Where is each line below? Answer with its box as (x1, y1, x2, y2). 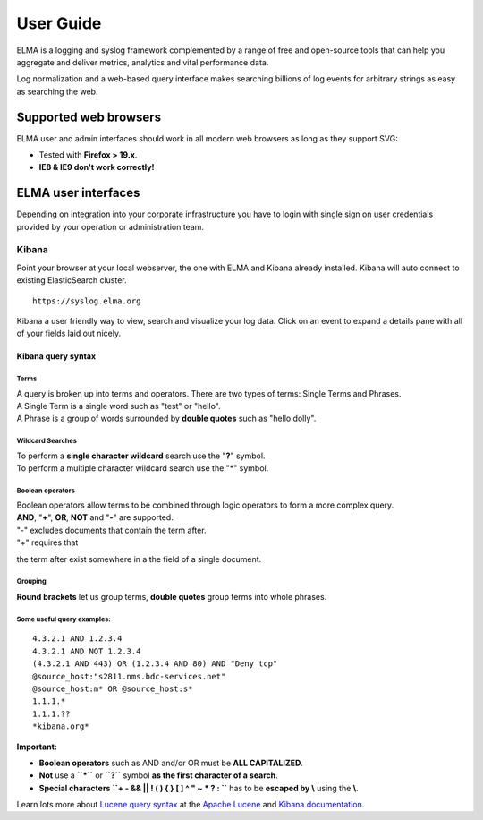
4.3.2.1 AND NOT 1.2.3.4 (32, 645, 141, 656)
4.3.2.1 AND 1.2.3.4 (32, 634, 123, 644)
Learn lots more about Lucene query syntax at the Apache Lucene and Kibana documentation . (16, 799, 365, 810)
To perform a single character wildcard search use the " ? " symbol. (16, 450, 266, 461)
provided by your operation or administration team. (16, 221, 205, 232)
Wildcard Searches (16, 437, 78, 446)
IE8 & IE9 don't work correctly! (38, 162, 155, 173)
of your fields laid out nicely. (16, 328, 121, 339)
